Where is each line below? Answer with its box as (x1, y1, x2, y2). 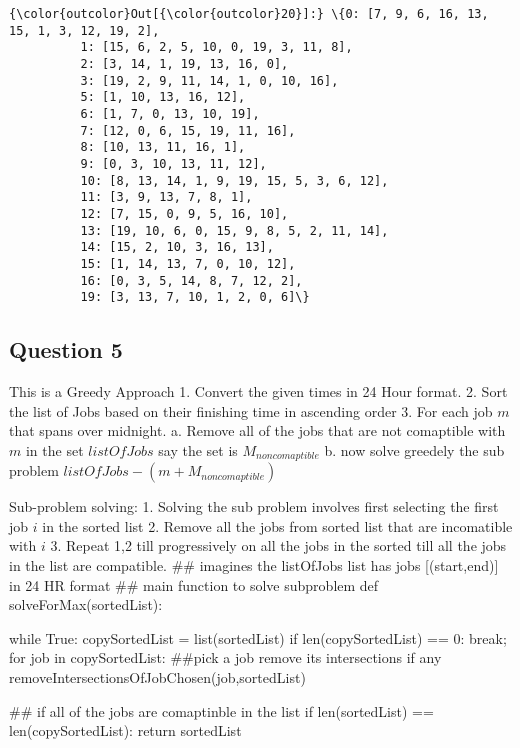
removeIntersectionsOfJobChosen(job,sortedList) (9, 667, 306, 687)
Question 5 (9, 334, 123, 365)
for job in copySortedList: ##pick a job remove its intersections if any (9, 647, 442, 668)
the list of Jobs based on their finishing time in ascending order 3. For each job (9, 400, 493, 421)
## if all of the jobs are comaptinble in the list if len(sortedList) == (9, 700, 434, 721)
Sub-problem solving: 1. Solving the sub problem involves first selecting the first (9, 496, 499, 517)
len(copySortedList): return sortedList (9, 720, 242, 741)
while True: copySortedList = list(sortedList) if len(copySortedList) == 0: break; (9, 627, 507, 648)
